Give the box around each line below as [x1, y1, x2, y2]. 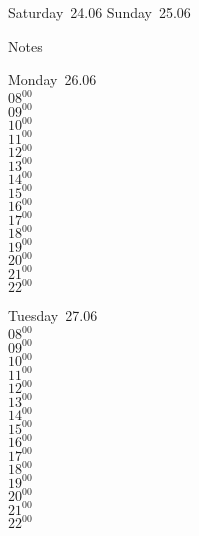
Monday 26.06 [8, 69, 97, 90]
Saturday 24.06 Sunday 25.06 [8, 2, 191, 22]
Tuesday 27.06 [8, 305, 98, 326]
